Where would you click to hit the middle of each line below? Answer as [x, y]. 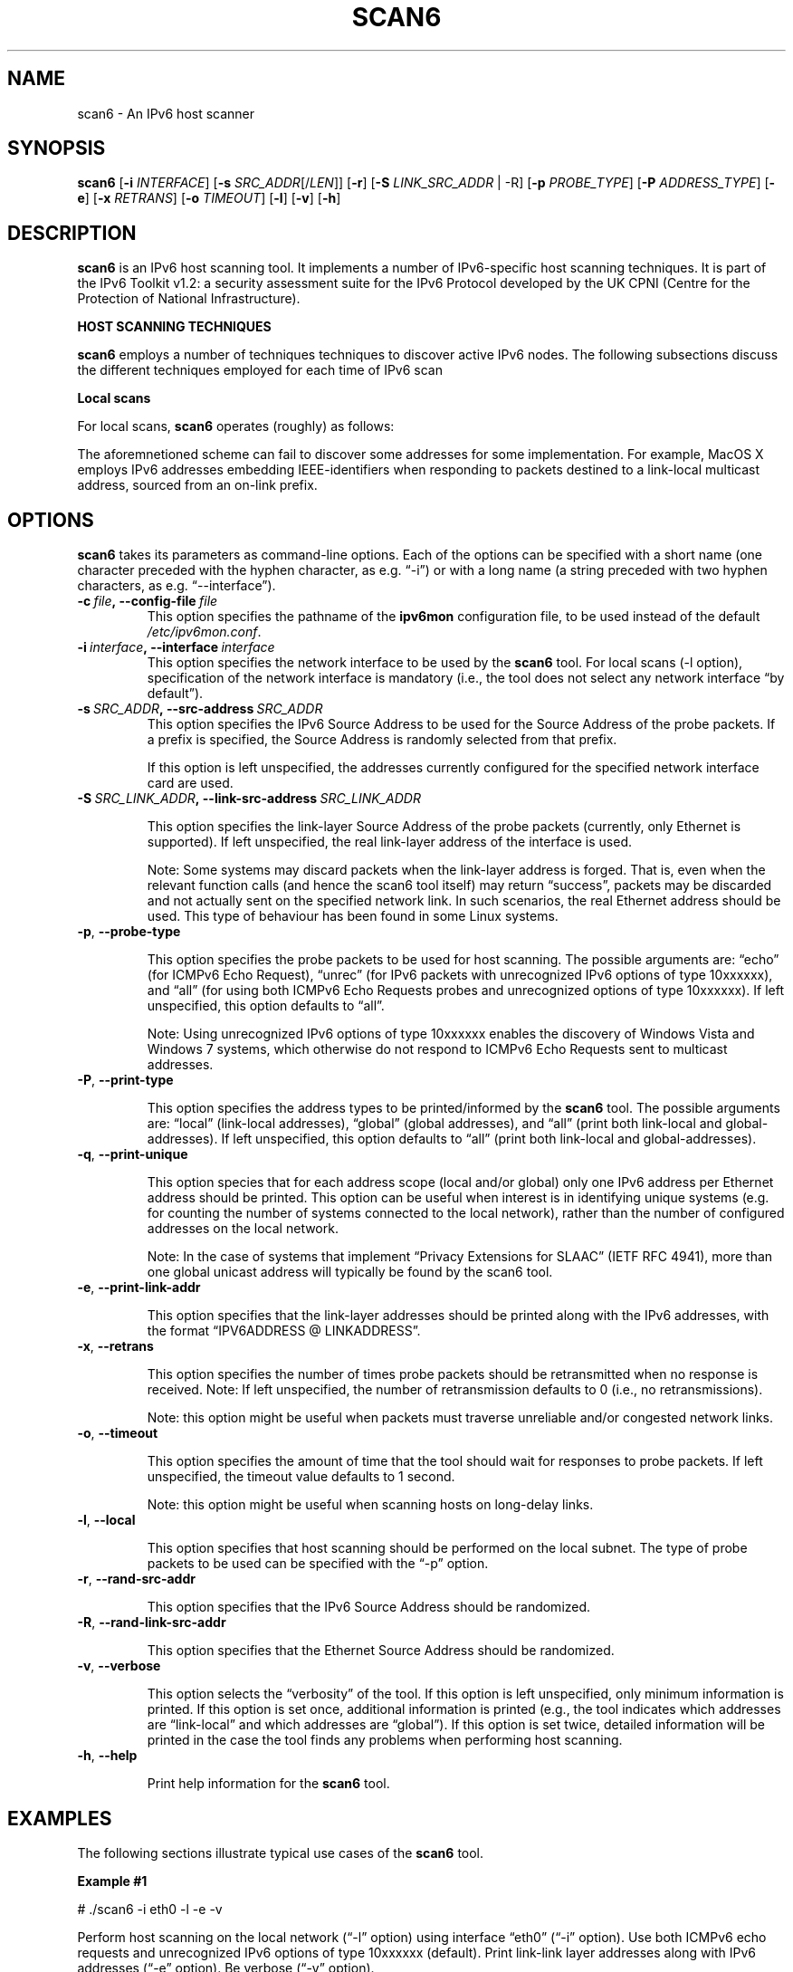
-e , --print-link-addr [139, 1288]
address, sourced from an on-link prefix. [197, 485]
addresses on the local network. [243, 1229]
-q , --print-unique [133, 1154]
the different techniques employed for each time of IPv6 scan [260, 370]
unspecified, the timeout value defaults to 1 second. [301, 1477]
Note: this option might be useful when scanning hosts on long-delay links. [370, 1505]
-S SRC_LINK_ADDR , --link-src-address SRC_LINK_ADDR [249, 799]
